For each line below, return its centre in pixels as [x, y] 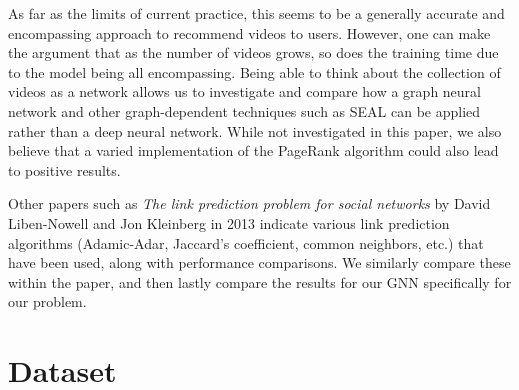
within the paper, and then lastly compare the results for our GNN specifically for [260, 281]
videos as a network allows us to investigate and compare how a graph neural [245, 91]
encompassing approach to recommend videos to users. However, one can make [249, 32]
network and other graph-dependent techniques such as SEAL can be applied [244, 110]
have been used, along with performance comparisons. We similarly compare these [259, 262]
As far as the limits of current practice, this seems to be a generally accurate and [256, 13]
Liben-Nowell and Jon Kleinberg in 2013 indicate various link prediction [229, 222]
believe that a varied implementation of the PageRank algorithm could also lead [253, 150]
